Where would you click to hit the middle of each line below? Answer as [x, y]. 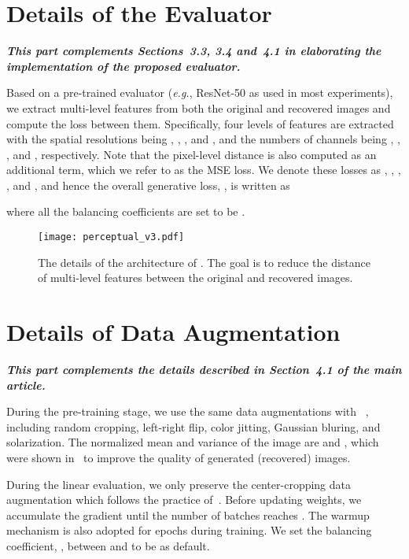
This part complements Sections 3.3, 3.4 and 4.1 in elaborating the [194, 51]
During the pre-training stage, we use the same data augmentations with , [188, 411]
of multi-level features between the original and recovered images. [195, 278]
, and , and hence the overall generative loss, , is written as [148, 185]
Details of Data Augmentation [173, 332]
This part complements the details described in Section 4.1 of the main [204, 370]
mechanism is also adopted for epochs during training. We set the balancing [189, 530]
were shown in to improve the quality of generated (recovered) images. [179, 457]
